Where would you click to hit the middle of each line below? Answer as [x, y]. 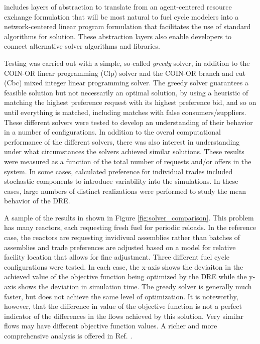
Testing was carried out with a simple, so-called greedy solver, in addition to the [127, 63]
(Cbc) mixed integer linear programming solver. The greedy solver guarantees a [126, 83]
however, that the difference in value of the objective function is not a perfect [123, 306]
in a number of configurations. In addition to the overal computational [112, 132]
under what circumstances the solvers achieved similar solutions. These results [124, 151]
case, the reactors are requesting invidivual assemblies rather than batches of [122, 237]
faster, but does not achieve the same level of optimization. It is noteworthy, [121, 296]
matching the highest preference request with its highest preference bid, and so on [130, 102]
